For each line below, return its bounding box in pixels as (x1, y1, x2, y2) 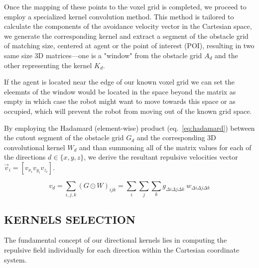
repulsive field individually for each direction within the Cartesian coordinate (4, 245, 240, 255)
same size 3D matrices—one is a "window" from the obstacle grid (4, 50, 202, 60)
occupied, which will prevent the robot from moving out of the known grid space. (4, 105, 252, 116)
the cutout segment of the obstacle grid (4, 132, 124, 143)
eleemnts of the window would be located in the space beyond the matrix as (4, 86, 236, 96)
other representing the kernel (4, 60, 92, 70)
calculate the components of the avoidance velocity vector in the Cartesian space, (4, 21, 252, 31)
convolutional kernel (4, 142, 65, 152)
